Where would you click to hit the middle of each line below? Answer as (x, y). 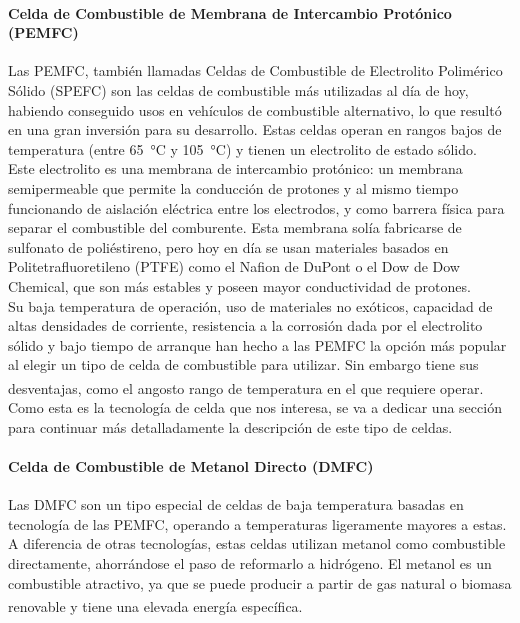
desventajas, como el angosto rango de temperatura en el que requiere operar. (246, 387)
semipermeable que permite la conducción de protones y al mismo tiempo (233, 187)
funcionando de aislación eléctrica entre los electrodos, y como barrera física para (256, 207)
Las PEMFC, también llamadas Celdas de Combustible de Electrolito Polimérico (255, 70)
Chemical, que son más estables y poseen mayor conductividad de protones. (239, 285)
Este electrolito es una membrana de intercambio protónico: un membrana (235, 168)
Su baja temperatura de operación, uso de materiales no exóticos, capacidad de (250, 305)
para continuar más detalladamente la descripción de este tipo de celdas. (230, 426)
